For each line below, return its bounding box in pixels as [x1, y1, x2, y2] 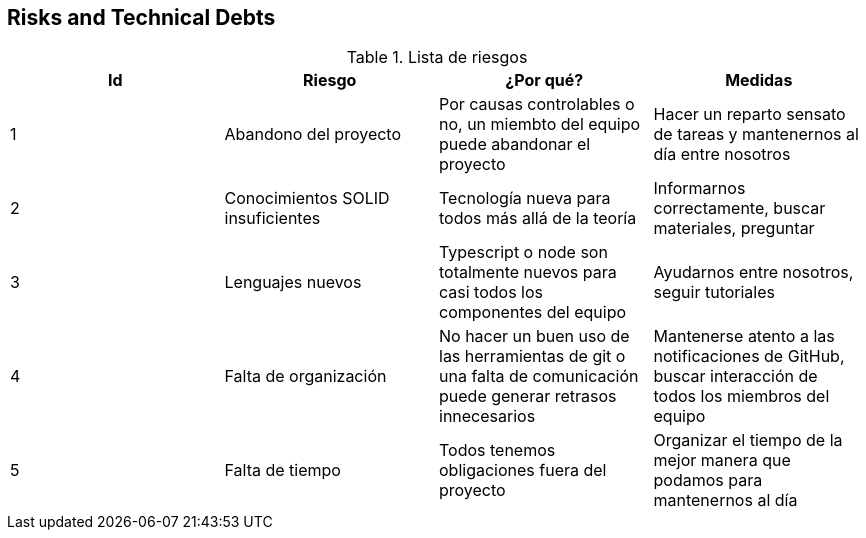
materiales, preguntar [653, 218, 815, 239]
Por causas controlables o [439, 94, 635, 115]
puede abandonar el [439, 134, 591, 155]
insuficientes [224, 208, 321, 229]
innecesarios [439, 406, 536, 427]
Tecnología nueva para [439, 188, 611, 209]
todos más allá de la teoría [439, 208, 637, 229]
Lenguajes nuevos [224, 272, 362, 293]
